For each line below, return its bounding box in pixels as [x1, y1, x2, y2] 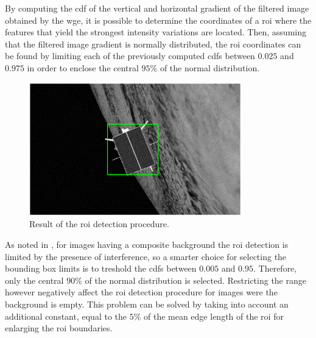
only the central [5, 273, 64, 286]
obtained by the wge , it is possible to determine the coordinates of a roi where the [5, 13, 312, 26]
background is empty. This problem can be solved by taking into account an [5, 298, 289, 311]
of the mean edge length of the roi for [143, 309, 284, 322]
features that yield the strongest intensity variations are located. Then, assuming [5, 26, 306, 38]
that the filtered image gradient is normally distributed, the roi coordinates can [5, 37, 301, 50]
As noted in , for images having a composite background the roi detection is [5, 238, 289, 251]
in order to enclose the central [27, 61, 139, 74]
